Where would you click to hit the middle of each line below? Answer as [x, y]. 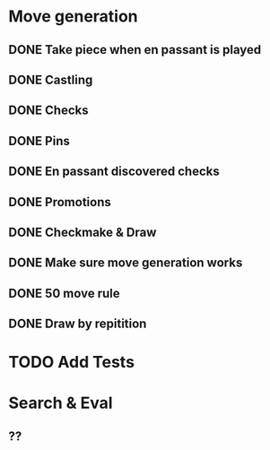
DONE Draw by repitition [78, 324]
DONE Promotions [60, 202]
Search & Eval [61, 403]
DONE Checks [48, 111]
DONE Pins [39, 141]
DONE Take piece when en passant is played [135, 50]
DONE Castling [51, 79]
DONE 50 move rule [64, 293]
